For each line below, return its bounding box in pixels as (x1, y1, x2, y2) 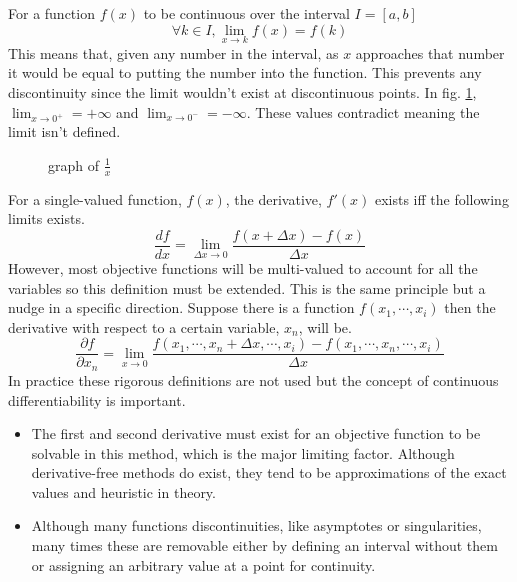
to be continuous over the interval (143, 3, 350, 23)
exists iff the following (374, 188, 509, 209)
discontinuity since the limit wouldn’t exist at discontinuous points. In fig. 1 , (8, 82, 477, 102)
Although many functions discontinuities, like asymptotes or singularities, (31, 515, 482, 536)
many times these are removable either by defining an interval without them (31, 535, 498, 556)
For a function (8, 3, 95, 23)
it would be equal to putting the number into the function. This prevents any (8, 62, 482, 83)
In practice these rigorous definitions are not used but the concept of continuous (8, 369, 499, 390)
